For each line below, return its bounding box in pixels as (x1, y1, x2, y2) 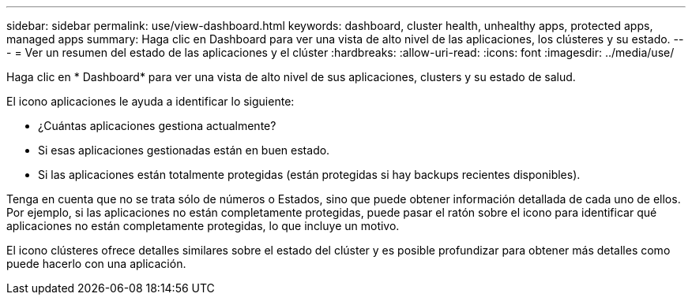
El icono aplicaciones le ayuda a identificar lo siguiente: (6, 95, 295, 108)
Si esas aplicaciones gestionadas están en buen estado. (38, 143, 330, 157)
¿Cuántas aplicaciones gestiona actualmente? (38, 119, 276, 132)
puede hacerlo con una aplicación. (6, 257, 186, 270)
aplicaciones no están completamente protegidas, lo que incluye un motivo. (6, 219, 400, 232)
